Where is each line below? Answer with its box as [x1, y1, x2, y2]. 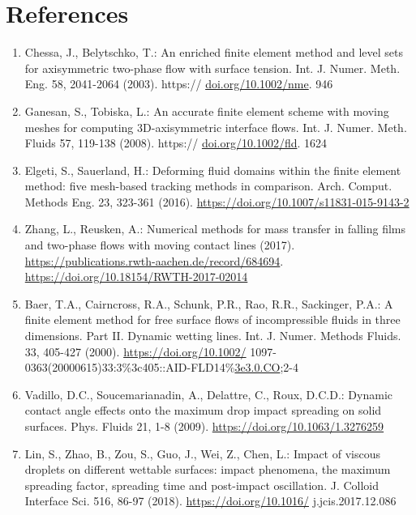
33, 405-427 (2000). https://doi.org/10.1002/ [24, 343, 247, 360]
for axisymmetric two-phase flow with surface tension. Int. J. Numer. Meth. [24, 59, 401, 76]
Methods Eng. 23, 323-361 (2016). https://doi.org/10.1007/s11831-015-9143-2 [24, 193, 410, 210]
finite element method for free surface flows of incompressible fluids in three [24, 311, 401, 328]
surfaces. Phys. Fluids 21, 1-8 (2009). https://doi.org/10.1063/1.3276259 [24, 418, 384, 434]
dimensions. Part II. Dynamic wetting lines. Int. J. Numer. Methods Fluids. [24, 327, 401, 344]
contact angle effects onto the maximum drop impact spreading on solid [24, 402, 382, 419]
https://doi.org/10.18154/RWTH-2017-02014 [24, 268, 248, 285]
